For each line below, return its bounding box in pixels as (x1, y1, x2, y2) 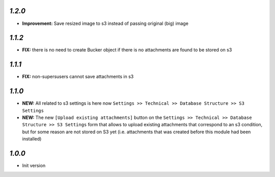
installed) (22, 136, 42, 142)
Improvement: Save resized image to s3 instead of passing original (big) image (22, 20, 188, 26)
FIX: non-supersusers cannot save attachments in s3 (22, 74, 134, 80)
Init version (22, 163, 46, 169)
